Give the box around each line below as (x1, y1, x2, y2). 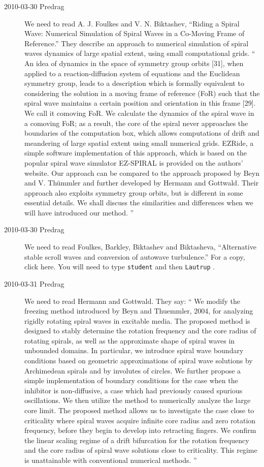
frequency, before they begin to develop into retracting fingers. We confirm (24, 425, 256, 435)
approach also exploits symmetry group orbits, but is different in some (24, 187, 243, 198)
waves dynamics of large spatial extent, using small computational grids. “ (24, 48, 255, 58)
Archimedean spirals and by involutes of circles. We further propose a (24, 365, 241, 376)
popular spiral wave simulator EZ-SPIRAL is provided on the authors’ (24, 157, 243, 168)
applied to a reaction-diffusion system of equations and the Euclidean (24, 68, 240, 78)
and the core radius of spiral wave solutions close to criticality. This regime (24, 445, 257, 455)
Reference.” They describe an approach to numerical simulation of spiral (24, 38, 249, 48)
